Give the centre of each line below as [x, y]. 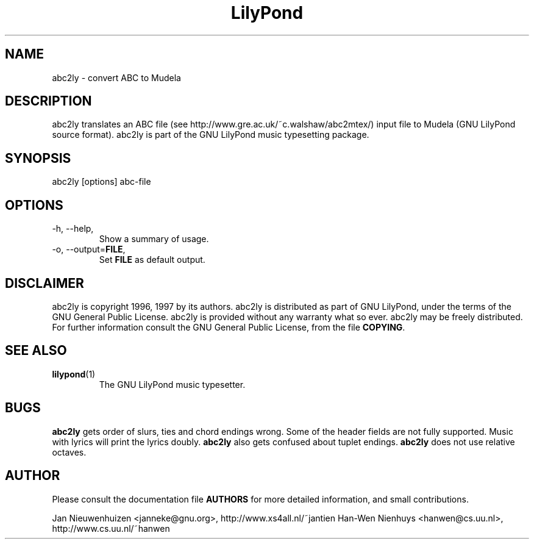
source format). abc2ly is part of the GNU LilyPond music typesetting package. [211, 135]
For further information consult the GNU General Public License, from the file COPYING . [229, 327]
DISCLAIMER [44, 283]
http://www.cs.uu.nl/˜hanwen [111, 528]
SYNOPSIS [38, 158]
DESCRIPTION [48, 101]
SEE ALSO [36, 351]
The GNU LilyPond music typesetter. [172, 384]
